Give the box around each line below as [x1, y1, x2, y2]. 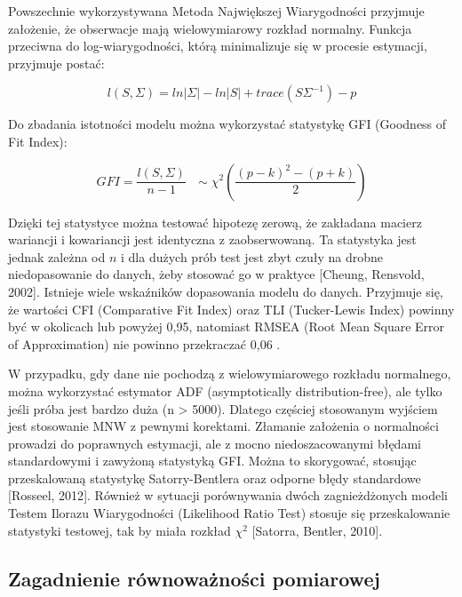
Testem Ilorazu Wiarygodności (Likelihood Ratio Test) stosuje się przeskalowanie [8, 504, 450, 522]
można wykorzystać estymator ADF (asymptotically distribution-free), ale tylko [8, 381, 442, 400]
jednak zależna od [8, 247, 106, 266]
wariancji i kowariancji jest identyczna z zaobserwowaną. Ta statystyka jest [8, 230, 417, 249]
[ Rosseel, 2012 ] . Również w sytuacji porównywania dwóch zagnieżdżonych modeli [8, 486, 448, 505]
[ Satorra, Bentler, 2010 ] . [251, 521, 383, 539]
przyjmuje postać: [8, 53, 105, 72]
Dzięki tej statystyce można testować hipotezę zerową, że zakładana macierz [8, 212, 422, 231]
